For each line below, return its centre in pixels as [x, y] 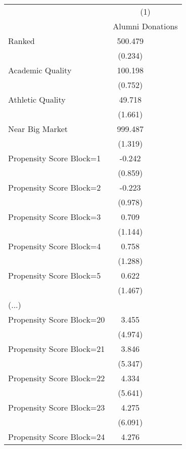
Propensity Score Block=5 [55, 275]
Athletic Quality [37, 99]
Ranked [21, 41]
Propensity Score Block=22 [57, 378]
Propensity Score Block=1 [55, 158]
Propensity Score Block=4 [55, 246]
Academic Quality [40, 70]
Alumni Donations [145, 26]
